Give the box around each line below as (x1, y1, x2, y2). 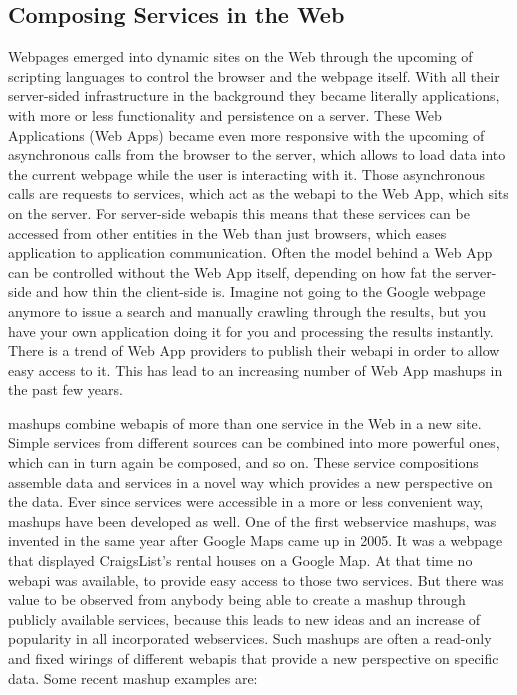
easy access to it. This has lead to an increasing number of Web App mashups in (8, 359, 503, 380)
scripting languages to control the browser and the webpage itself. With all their (8, 65, 500, 86)
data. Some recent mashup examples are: (8, 667, 258, 688)
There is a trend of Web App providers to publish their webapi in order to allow (8, 340, 500, 361)
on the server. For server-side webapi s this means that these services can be (8, 202, 470, 223)
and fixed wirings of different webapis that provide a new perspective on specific (8, 648, 499, 669)
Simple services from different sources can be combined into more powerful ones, (8, 432, 500, 453)
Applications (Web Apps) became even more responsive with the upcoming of (8, 124, 485, 145)
